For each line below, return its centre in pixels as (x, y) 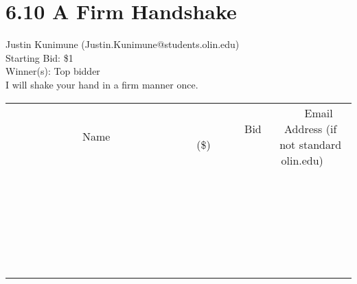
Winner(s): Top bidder (53, 71)
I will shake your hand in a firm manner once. (102, 84)
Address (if (311, 128)
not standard (311, 144)
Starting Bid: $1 (39, 57)
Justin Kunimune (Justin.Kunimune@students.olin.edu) (123, 44)
